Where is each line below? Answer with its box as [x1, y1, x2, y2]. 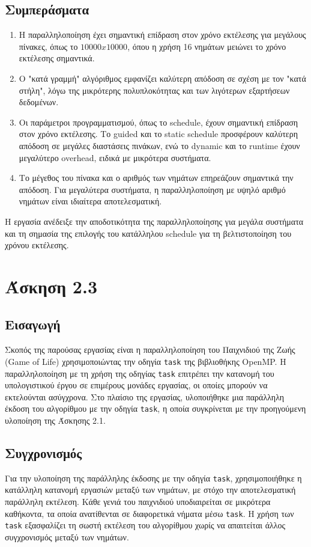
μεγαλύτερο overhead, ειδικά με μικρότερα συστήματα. [19, 151, 211, 163]
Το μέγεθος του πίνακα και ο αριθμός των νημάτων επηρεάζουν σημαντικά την [19, 171, 294, 184]
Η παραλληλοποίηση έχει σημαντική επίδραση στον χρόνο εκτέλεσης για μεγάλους [19, 28, 306, 41]
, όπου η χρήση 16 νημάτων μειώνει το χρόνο [127, 40, 286, 52]
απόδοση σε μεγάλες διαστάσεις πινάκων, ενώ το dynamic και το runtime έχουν [19, 139, 300, 151]
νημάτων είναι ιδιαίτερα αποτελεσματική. [19, 195, 162, 207]
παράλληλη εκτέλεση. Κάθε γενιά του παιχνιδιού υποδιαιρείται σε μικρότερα [5, 495, 271, 508]
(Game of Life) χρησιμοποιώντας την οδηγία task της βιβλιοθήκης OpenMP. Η [5, 355, 286, 367]
